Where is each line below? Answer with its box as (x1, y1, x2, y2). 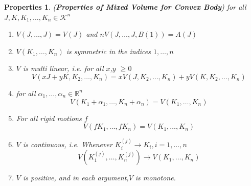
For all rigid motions (16, 112, 82, 123)
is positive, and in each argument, (22, 172, 129, 183)
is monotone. (135, 172, 176, 183)
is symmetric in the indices (66, 45, 151, 56)
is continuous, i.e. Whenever (22, 138, 112, 149)
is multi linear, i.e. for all (22, 63, 104, 74)
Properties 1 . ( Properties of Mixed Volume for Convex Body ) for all (4, 2, 246, 12)
